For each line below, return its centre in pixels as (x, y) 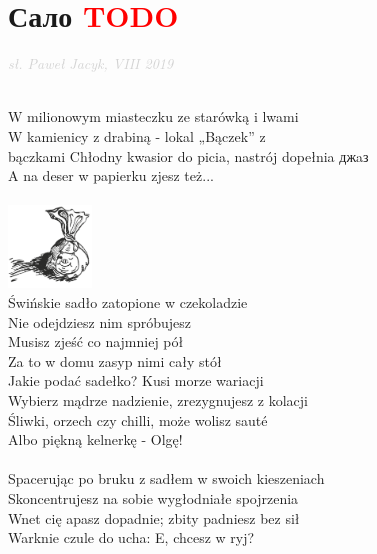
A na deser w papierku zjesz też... (111, 175)
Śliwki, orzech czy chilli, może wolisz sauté (138, 419)
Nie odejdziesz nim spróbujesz (100, 321)
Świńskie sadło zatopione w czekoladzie (128, 302)
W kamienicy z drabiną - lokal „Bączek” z (137, 135)
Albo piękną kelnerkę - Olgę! (95, 439)
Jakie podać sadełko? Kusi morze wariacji (136, 380)
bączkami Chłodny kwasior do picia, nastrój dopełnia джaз (188, 155)
